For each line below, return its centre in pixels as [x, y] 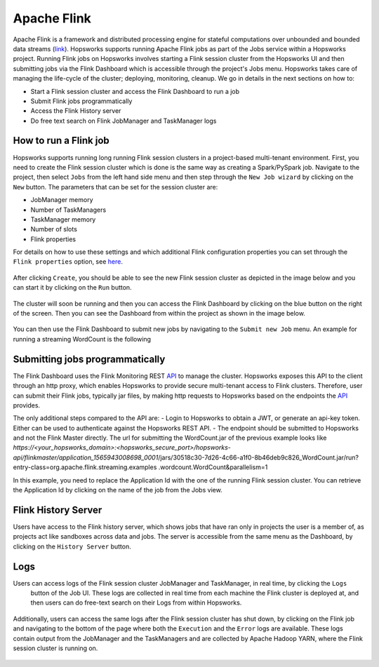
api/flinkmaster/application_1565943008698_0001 [86, 457]
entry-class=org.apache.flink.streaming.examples [85, 467]
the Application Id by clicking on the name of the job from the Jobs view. [118, 490]
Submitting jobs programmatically [89, 359]
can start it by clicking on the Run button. [73, 288]
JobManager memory [62, 200]
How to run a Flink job [61, 141]
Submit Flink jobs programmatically [81, 101]
